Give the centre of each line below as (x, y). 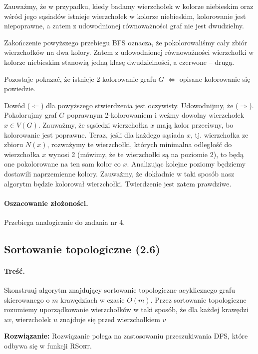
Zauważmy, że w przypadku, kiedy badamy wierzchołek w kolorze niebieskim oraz (129, 6)
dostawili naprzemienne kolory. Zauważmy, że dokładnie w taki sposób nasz (119, 173)
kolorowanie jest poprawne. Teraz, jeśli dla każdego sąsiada (94, 134)
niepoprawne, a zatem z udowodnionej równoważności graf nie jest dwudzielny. (124, 26)
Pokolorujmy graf (30, 115)
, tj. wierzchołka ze (219, 134)
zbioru (14, 144)
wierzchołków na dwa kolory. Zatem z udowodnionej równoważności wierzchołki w (129, 52)
